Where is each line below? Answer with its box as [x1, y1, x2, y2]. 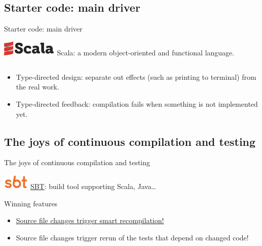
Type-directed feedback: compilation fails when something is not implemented [16, 98, 258, 109]
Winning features [4, 198, 58, 208]
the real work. [16, 81, 59, 92]
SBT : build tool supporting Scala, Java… [30, 181, 157, 192]
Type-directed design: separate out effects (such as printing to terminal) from [16, 71, 256, 82]
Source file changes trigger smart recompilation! [16, 215, 164, 226]
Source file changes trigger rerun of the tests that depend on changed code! [16, 232, 249, 243]
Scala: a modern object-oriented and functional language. [57, 47, 235, 58]
